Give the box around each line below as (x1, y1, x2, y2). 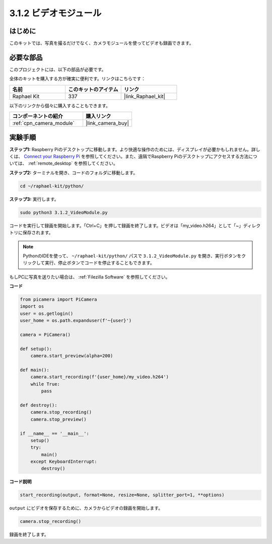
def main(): (20, 367, 50, 373)
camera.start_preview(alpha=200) (30, 353, 113, 359)
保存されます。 (22, 230, 53, 236)
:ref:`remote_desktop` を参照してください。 (28, 160, 118, 166)
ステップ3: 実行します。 (9, 196, 59, 202)
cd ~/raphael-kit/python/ (20, 183, 84, 189)
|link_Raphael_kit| (123, 93, 166, 100)
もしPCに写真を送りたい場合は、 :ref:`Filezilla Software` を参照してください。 (9, 274, 170, 280)
